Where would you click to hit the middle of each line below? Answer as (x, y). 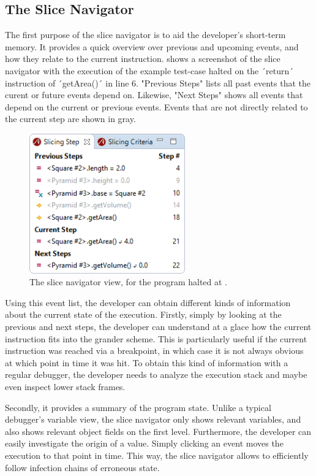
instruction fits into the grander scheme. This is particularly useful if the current (156, 338)
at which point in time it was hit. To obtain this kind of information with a (147, 362)
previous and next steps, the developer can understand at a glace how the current (158, 327)
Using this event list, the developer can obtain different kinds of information (148, 302)
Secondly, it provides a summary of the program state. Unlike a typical (138, 407)
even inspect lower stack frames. (65, 386)
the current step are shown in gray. (70, 119)
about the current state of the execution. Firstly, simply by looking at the (143, 314)
